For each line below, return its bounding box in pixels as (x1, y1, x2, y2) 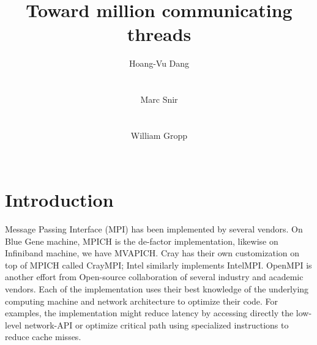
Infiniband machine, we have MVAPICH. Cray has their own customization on (5, 247, 300, 259)
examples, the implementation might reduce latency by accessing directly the (5, 306, 294, 319)
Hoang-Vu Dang (129, 57, 190, 70)
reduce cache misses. (5, 330, 81, 343)
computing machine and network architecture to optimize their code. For (5, 294, 278, 307)
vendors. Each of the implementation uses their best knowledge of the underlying (5, 282, 309, 295)
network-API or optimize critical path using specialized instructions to (24, 318, 289, 331)
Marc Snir (140, 93, 178, 106)
